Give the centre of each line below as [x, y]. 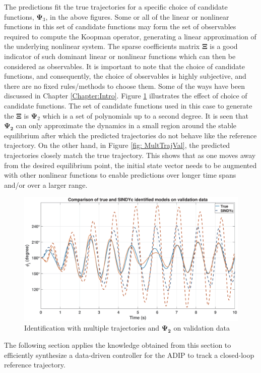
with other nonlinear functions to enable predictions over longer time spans [120, 175]
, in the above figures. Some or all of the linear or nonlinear [137, 16]
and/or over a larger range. [46, 184]
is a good [224, 46]
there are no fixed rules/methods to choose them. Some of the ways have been [124, 86]
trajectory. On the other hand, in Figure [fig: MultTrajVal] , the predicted [117, 145]
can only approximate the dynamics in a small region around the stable [126, 125]
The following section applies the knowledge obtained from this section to [118, 345]
